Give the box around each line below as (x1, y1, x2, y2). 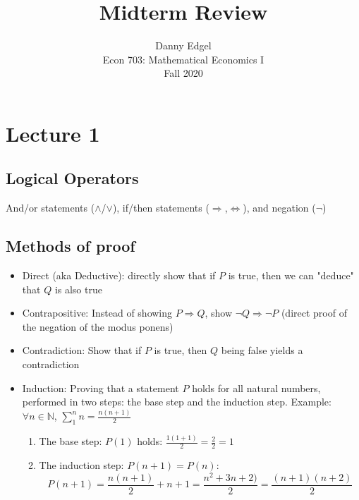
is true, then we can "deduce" (228, 268, 354, 283)
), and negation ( (243, 200, 316, 215)
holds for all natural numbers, (192, 380, 321, 395)
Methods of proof (6, 235, 135, 257)
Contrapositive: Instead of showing (22, 305, 173, 320)
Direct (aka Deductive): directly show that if (22, 268, 216, 283)
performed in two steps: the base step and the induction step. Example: (22, 394, 331, 409)
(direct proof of (281, 305, 347, 320)
